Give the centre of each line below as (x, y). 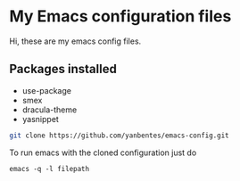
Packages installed (63, 69)
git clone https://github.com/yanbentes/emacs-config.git (119, 136)
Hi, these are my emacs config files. (75, 41)
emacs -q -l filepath (50, 169)
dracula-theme (50, 110)
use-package (46, 90)
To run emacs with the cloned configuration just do (103, 152)
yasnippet (41, 119)
